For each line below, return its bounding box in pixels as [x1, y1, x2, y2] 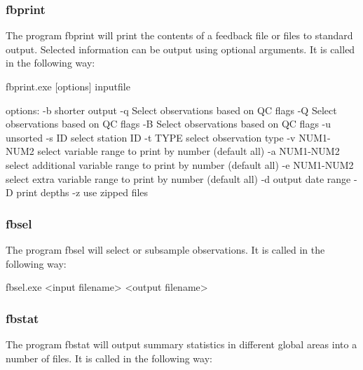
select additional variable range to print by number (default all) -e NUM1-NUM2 [6, 157, 354, 172]
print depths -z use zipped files [16, 185, 149, 200]
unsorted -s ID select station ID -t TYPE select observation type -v [6, 130, 296, 144]
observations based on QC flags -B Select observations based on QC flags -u [6, 116, 331, 131]
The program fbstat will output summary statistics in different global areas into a [6, 336, 357, 351]
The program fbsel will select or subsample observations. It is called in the [6, 242, 325, 256]
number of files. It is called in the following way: [6, 350, 212, 365]
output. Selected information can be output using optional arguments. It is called [6, 41, 355, 56]
